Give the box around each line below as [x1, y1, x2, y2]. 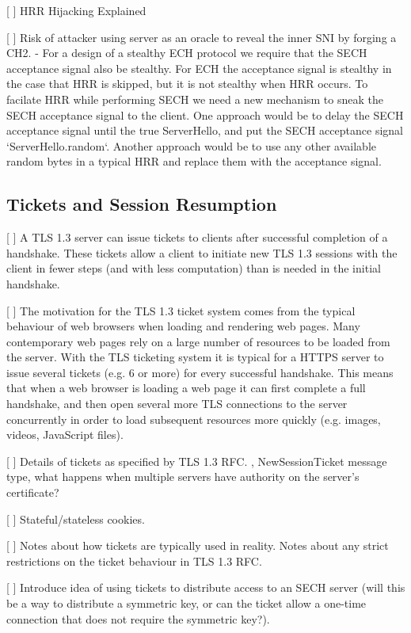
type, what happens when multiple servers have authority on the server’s [6, 468, 360, 485]
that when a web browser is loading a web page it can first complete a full [6, 379, 366, 396]
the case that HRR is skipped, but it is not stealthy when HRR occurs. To [6, 75, 368, 92]
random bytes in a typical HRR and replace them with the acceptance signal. [6, 153, 382, 170]
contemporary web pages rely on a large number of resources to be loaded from [6, 333, 390, 349]
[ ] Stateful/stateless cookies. [6, 510, 145, 527]
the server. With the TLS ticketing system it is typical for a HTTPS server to [6, 349, 384, 365]
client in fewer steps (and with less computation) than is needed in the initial [6, 260, 381, 276]
